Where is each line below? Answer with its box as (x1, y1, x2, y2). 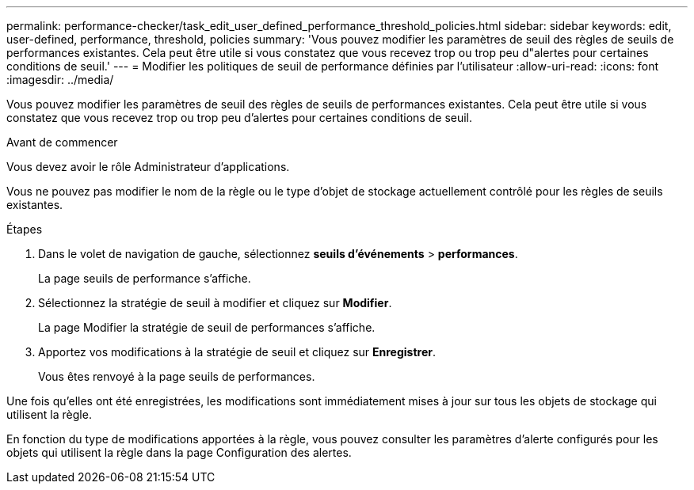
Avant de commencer (6, 135, 118, 149)
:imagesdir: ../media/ (6, 73, 114, 86)
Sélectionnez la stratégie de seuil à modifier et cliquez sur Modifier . (38, 296, 392, 310)
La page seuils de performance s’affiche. (38, 272, 251, 285)
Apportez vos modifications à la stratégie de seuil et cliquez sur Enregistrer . (38, 345, 437, 359)
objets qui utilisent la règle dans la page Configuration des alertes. (6, 446, 352, 459)
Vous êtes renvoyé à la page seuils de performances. (38, 370, 315, 383)
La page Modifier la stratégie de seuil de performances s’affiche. (38, 321, 376, 334)
